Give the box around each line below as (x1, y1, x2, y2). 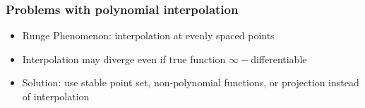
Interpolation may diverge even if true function (22, 51, 226, 66)
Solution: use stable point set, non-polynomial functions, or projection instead (22, 75, 359, 90)
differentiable (251, 51, 307, 66)
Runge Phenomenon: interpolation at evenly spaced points (22, 28, 275, 43)
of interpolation (22, 89, 90, 103)
